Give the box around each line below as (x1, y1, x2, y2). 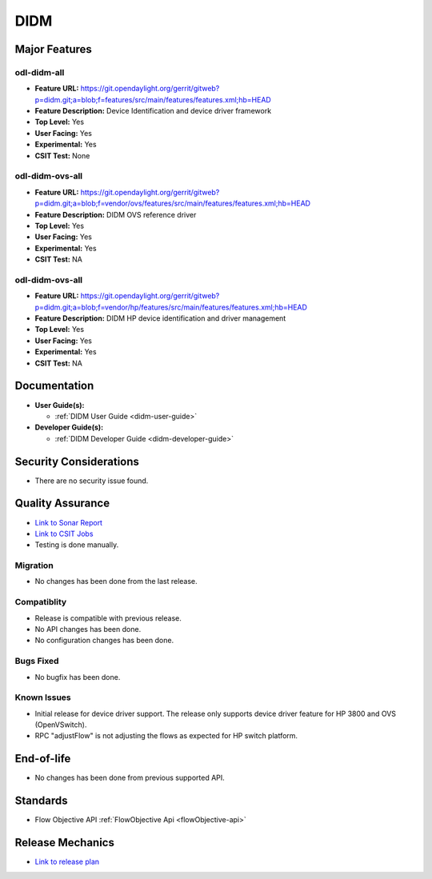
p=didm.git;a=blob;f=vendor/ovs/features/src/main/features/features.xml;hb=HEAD (34, 198, 311, 208)
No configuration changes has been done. (34, 636, 174, 645)
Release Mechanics (14, 836, 115, 849)
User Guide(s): (34, 400, 85, 410)
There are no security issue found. (34, 476, 149, 485)
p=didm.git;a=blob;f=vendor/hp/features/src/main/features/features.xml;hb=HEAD (34, 302, 308, 312)
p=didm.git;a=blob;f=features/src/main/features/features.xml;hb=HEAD (34, 94, 271, 104)
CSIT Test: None (34, 150, 90, 160)
